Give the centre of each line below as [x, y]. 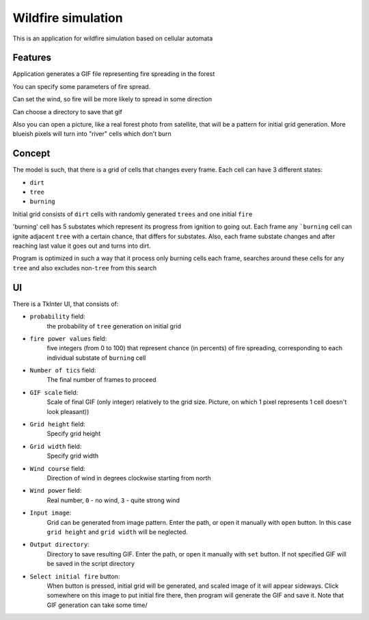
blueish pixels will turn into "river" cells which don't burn [92, 134]
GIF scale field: [54, 392]
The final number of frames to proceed [101, 380]
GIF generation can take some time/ [97, 605]
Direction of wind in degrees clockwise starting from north [129, 478]
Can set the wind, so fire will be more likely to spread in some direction [112, 99]
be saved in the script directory [91, 564]
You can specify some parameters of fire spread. [82, 86]
